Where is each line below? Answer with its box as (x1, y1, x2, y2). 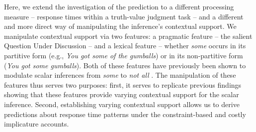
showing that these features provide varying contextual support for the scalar (4, 89, 239, 100)
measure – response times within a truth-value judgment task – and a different (4, 11, 244, 21)
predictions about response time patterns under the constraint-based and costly (4, 109, 246, 119)
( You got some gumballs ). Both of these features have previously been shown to (4, 60, 246, 70)
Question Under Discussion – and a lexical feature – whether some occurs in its (4, 40, 246, 51)
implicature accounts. (4, 119, 69, 129)
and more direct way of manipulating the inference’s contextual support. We (4, 21, 237, 31)
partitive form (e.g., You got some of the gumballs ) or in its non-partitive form (4, 50, 243, 60)
